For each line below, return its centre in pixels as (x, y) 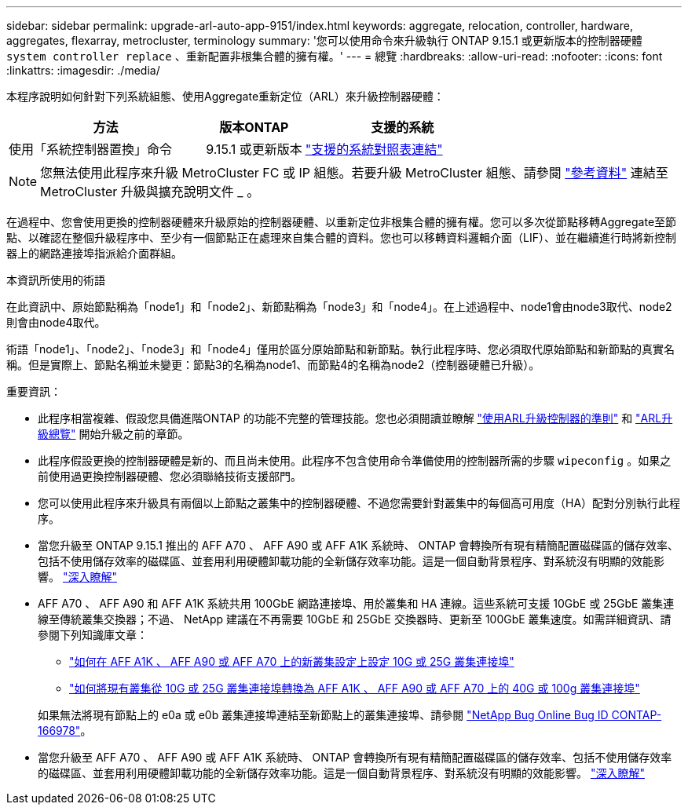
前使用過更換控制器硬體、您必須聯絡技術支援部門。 (170, 476)
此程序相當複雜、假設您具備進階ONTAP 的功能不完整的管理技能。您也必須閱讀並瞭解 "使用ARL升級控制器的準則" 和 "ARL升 (355, 418)
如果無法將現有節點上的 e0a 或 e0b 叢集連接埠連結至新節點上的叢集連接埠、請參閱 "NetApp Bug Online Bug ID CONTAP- (350, 715)
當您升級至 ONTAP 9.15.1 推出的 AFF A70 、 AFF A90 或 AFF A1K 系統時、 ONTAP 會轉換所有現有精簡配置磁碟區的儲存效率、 (359, 545)
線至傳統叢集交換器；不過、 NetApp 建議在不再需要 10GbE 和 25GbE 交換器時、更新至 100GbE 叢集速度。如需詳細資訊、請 (355, 619)
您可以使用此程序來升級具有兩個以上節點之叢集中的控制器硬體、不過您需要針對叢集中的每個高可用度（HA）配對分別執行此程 (359, 503)
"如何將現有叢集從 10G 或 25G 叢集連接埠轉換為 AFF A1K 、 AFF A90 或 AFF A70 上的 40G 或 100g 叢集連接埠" (355, 688)
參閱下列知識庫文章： (93, 635)
